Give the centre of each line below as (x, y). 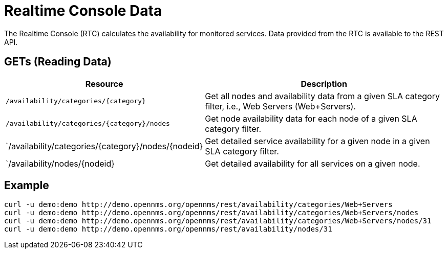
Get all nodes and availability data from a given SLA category (322, 96)
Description (324, 84)
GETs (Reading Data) (58, 62)
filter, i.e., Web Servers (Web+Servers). (280, 106)
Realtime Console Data (83, 11)
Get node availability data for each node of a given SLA (311, 118)
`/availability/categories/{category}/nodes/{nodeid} (104, 146)
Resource (104, 84)
